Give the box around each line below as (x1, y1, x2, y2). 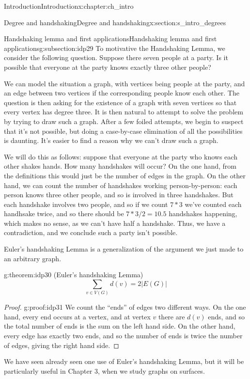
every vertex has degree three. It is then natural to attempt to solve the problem (4, 107, 243, 117)
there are (158, 311, 185, 321)
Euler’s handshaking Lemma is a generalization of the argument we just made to (4, 244, 244, 254)
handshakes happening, (169, 208, 237, 219)
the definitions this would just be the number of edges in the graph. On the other (4, 170, 246, 180)
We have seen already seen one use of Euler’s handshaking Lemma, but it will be (4, 356, 244, 366)
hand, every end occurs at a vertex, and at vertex (4, 311, 151, 321)
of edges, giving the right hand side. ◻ (4, 340, 119, 350)
